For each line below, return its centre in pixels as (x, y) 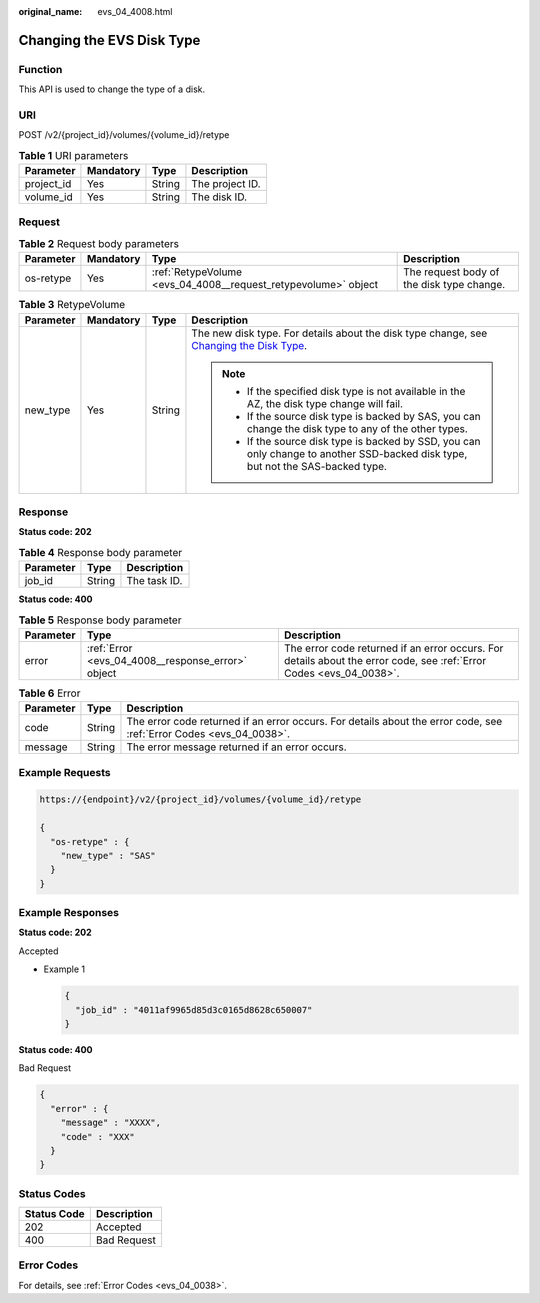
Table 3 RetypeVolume (72, 305)
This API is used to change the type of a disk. (111, 89)
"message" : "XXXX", (111, 1123)
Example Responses (69, 913)
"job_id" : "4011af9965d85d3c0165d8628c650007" (194, 1009)
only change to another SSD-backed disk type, (357, 453)
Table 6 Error (49, 693)
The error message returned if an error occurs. (236, 747)
